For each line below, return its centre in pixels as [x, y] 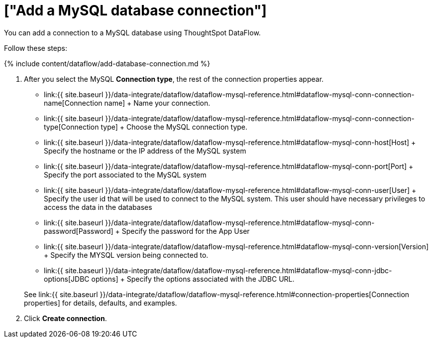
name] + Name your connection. [157, 103]
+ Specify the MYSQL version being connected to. [126, 255]
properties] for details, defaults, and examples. [101, 303]
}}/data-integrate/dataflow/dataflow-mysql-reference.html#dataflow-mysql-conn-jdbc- [249, 270]
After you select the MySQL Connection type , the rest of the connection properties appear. [174, 79]
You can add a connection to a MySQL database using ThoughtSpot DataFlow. [132, 32]
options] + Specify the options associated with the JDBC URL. [193, 279]
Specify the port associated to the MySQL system [125, 174]
